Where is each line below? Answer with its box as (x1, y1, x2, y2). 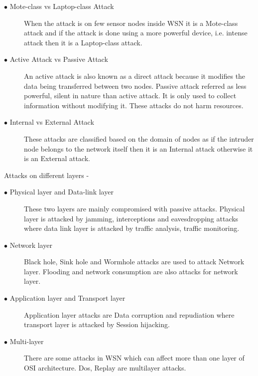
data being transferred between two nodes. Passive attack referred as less (24, 80, 247, 91)
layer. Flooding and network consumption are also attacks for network (24, 266, 238, 276)
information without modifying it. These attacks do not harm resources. (24, 100, 244, 110)
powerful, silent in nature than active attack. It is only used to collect (24, 90, 237, 101)
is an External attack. (24, 153, 90, 164)
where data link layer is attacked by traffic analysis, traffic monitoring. (24, 223, 240, 233)
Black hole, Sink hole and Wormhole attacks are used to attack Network (24, 256, 245, 267)
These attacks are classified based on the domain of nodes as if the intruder (24, 133, 254, 144)
